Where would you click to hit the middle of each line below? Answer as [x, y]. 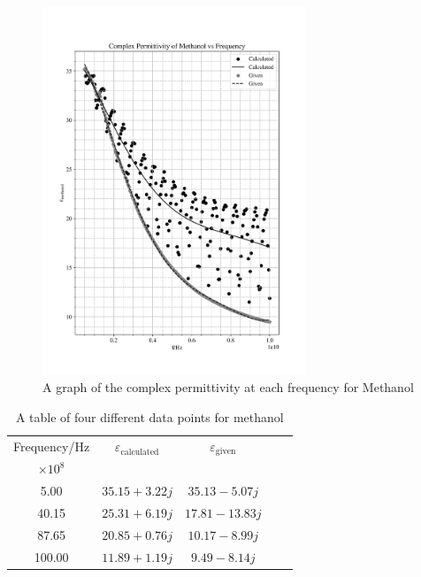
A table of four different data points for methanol [149, 416]
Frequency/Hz [52, 446]
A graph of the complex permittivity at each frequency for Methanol [228, 387]
